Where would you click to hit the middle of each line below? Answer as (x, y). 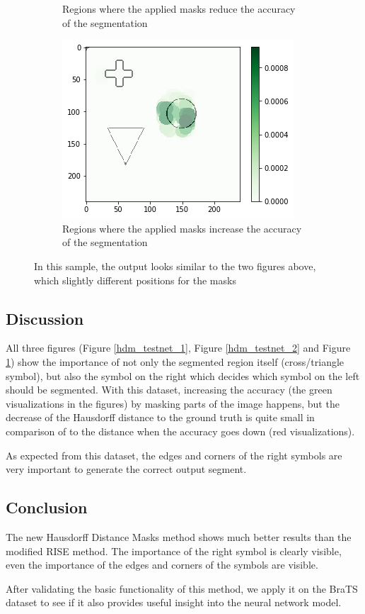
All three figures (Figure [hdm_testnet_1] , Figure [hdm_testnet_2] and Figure (178, 348)
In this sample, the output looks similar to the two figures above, (175, 266)
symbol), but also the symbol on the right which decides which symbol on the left (183, 375)
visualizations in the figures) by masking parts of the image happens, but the (173, 403)
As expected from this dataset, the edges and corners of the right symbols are (174, 455)
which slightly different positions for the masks (135, 280)
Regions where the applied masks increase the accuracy (182, 228)
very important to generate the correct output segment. (126, 469)
